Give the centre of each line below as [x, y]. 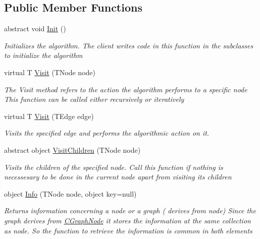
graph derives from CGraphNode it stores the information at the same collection [127, 220]
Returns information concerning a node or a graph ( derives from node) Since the [130, 211]
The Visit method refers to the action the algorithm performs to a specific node [126, 89]
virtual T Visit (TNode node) [50, 72]
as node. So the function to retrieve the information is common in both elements [128, 230]
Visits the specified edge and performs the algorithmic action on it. [107, 133]
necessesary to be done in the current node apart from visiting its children [118, 177]
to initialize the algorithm [43, 55]
